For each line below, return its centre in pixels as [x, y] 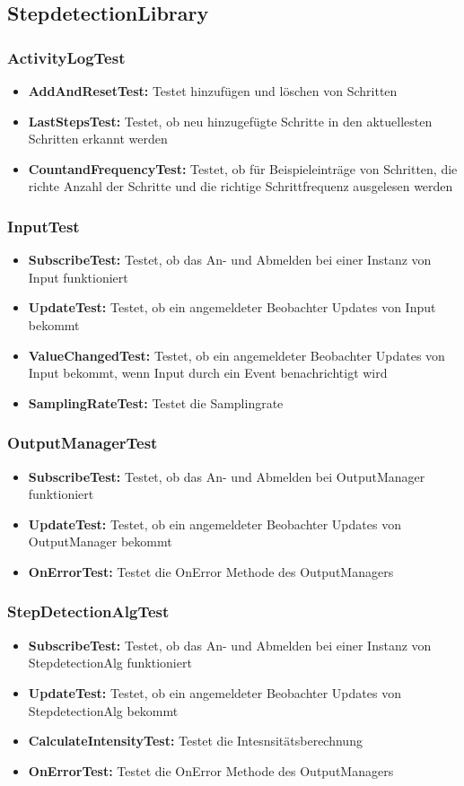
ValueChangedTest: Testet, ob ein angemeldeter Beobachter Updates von [236, 355]
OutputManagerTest [83, 443]
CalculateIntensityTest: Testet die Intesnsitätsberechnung [195, 741]
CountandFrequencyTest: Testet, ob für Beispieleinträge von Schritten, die [243, 168]
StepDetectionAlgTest [88, 611]
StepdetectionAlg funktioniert [110, 663]
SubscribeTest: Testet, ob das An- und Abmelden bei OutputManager [227, 476]
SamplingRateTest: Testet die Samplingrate [156, 402]
